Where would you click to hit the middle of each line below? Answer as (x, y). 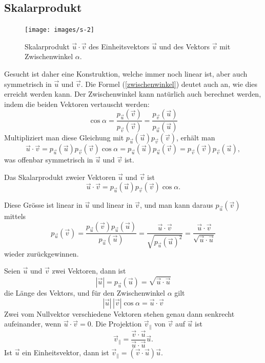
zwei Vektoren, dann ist (89, 271)
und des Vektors (185, 46)
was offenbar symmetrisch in (49, 160)
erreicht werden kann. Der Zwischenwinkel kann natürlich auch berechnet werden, (133, 94)
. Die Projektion (116, 324)
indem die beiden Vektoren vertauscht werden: (77, 104)
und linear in (112, 205)
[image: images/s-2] (60, 30)
